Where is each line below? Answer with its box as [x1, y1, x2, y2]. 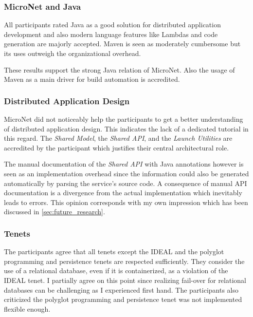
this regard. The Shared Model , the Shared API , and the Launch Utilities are [4, 133, 233, 143]
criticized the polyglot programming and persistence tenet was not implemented [4, 294, 242, 304]
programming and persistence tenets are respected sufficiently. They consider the [4, 256, 245, 266]
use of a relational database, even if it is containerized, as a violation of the [4, 265, 228, 276]
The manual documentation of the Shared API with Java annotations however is [4, 159, 244, 169]
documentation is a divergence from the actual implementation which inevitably [4, 187, 242, 198]
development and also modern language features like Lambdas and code [4, 29, 218, 39]
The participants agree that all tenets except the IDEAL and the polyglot [4, 246, 224, 257]
